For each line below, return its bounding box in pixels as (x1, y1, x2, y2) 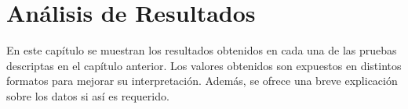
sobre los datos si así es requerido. (6, 87, 169, 104)
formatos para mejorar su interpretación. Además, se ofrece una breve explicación (6, 72, 398, 89)
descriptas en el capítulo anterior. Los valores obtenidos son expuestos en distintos (6, 57, 402, 73)
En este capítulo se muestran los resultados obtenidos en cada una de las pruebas (6, 42, 397, 58)
